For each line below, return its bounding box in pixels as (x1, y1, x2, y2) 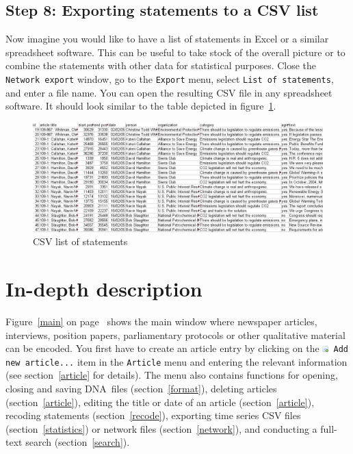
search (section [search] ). (25, 435, 130, 449)
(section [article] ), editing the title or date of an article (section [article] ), (5, 394, 315, 409)
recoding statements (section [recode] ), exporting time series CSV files (5, 408, 301, 423)
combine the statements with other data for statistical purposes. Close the (5, 58, 317, 73)
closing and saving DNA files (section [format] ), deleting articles (5, 381, 277, 396)
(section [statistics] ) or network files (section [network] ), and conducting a (5, 421, 317, 436)
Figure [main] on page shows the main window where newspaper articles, (5, 314, 317, 328)
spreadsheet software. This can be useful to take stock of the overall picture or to (5, 45, 345, 59)
